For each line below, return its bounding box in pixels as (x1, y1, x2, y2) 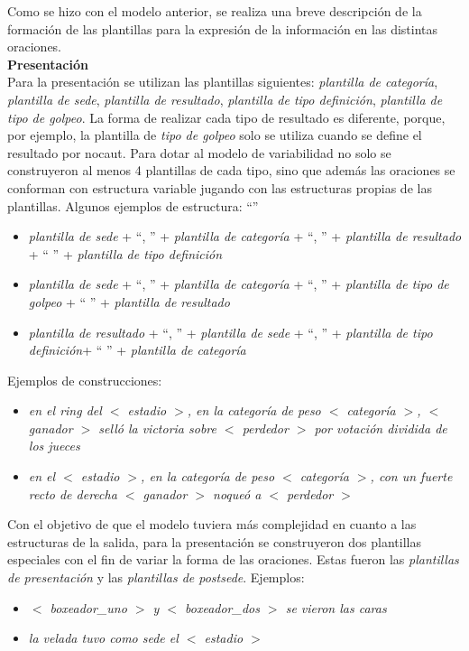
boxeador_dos (185, 598, 260, 617)
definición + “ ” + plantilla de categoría (28, 340, 246, 359)
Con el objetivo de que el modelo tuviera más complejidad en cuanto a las (7, 515, 417, 534)
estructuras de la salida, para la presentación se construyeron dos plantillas (7, 532, 421, 551)
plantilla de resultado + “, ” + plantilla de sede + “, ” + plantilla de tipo (28, 322, 433, 341)
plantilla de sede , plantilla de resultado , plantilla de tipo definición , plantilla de (7, 89, 443, 108)
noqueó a (213, 484, 262, 503)
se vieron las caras (285, 598, 387, 617)
